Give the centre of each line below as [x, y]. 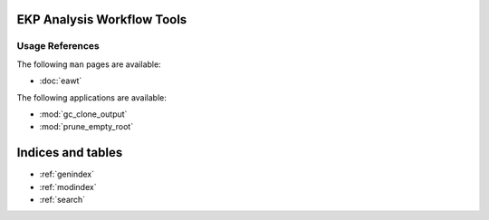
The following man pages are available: [89, 64]
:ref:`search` [62, 200]
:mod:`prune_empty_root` [86, 127]
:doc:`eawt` [61, 81]
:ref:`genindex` [67, 174]
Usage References [58, 46]
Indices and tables [70, 153]
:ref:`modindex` [68, 187]
